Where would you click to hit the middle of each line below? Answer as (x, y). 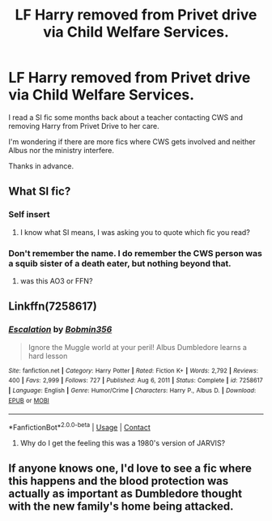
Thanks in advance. (41, 166)
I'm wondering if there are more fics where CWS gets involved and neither (132, 141)
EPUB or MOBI (29, 400)
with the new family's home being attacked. (121, 507)
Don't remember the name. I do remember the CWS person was (136, 253)
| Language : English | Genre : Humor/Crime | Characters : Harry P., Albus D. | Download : (132, 391)
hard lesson (48, 356)
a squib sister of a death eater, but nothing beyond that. (120, 263)
